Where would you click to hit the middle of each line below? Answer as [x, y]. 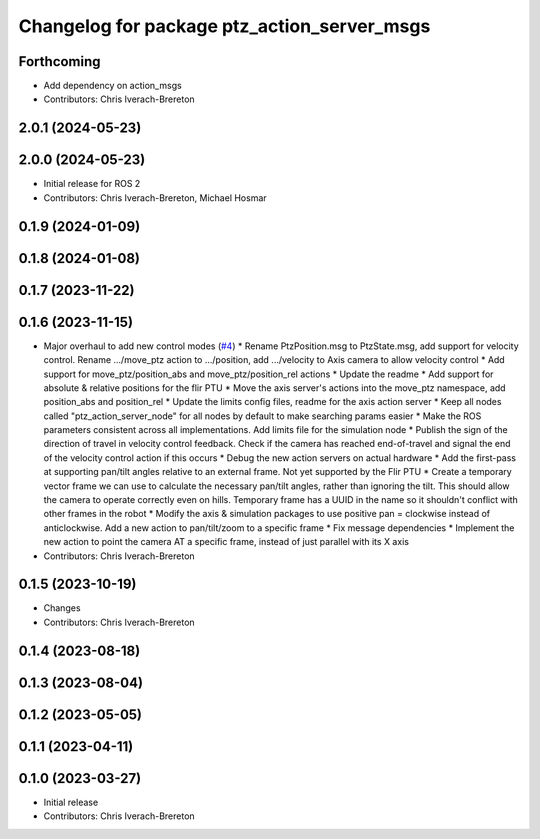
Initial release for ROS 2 [92, 184]
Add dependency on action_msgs [112, 86]
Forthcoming [59, 61]
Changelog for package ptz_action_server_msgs [224, 26]
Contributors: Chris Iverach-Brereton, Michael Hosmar [155, 197]
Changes [62, 608]
